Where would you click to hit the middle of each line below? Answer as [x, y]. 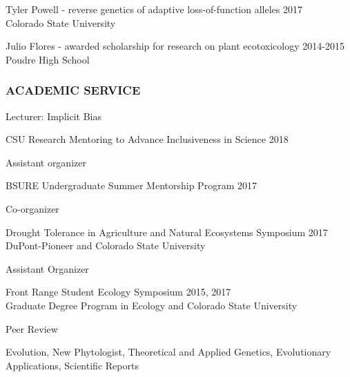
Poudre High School [48, 59]
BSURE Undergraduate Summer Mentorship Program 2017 [131, 185]
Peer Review [32, 328]
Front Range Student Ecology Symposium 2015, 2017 [118, 292]
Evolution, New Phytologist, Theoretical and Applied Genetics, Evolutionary [168, 352]
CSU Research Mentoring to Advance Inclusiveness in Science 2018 [147, 139]
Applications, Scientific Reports [72, 365]
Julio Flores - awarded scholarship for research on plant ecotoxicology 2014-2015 [175, 46]
